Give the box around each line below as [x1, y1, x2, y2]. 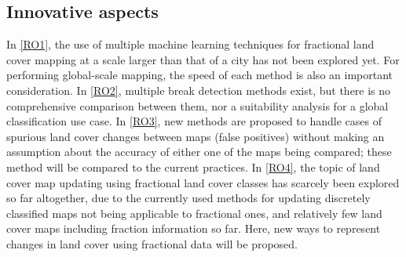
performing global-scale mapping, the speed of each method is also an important [6, 67, 393, 83]
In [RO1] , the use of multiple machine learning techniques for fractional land [6, 36, 375, 52]
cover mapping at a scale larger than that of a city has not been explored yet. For [6, 51, 400, 67]
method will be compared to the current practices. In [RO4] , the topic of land [6, 158, 380, 175]
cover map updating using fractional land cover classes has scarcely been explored [6, 174, 400, 190]
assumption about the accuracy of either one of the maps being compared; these [6, 143, 392, 160]
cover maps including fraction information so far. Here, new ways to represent [6, 220, 381, 237]
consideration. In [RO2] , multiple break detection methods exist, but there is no [6, 81, 391, 98]
